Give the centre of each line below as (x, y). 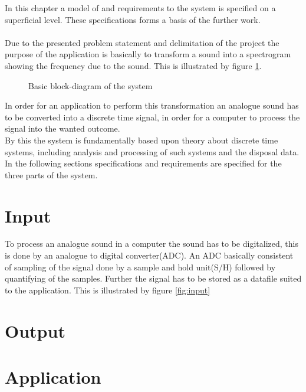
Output (35, 330)
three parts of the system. (51, 174)
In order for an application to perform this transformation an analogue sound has (152, 105)
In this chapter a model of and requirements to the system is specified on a (140, 8)
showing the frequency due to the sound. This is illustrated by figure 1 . (133, 65)
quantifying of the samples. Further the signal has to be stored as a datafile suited (153, 278)
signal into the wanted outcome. (62, 128)
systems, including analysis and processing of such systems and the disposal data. (152, 151)
